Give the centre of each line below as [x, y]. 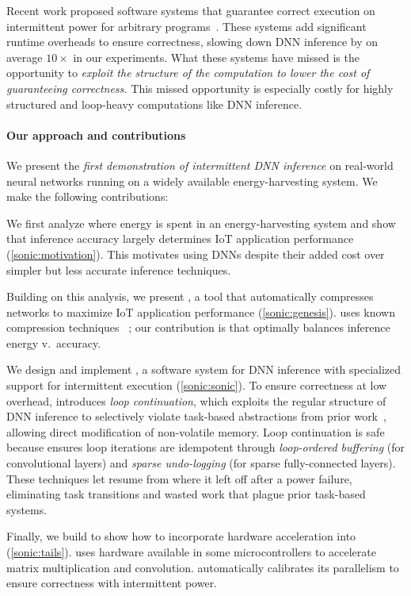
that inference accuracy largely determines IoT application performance [180, 238]
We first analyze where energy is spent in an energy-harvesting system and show [201, 223]
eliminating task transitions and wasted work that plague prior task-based [186, 494]
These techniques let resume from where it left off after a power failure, [179, 478]
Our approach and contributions [96, 135]
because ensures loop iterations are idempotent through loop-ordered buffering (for [206, 447]
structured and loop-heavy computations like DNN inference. [154, 104]
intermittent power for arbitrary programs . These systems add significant [186, 26]
